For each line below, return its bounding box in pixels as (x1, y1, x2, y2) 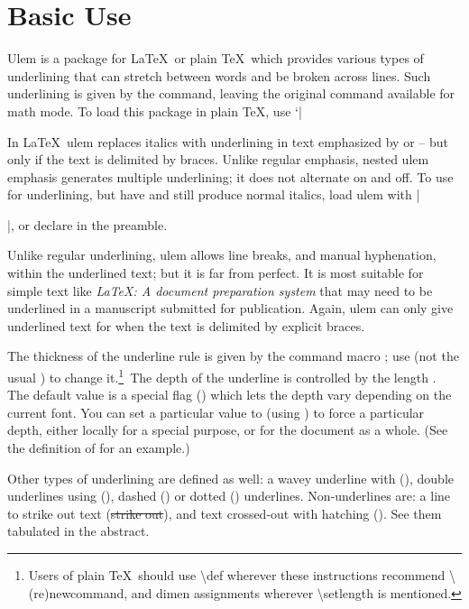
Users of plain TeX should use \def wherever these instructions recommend (28, 566, 446, 585)
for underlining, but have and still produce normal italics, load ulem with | (7, 185, 420, 204)
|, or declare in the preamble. (7, 215, 168, 234)
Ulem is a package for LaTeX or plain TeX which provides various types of (7, 49, 424, 68)
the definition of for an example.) (7, 438, 190, 457)
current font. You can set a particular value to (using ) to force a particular (7, 402, 425, 421)
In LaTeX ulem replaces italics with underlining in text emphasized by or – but (7, 132, 448, 151)
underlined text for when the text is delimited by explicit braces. (7, 316, 365, 335)
